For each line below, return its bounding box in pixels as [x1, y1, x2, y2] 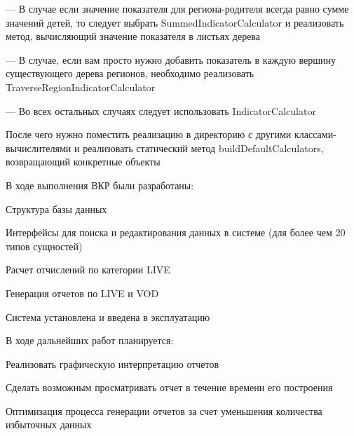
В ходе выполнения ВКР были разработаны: [6, 177, 194, 192]
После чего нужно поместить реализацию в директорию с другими [6, 127, 292, 142]
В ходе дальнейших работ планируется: [6, 333, 174, 348]
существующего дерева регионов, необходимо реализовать [6, 66, 254, 81]
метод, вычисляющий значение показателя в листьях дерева [6, 29, 261, 43]
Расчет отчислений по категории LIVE [6, 262, 170, 277]
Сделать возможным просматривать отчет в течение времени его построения [6, 380, 333, 395]
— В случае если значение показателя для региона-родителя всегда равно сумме [6, 1, 349, 15]
